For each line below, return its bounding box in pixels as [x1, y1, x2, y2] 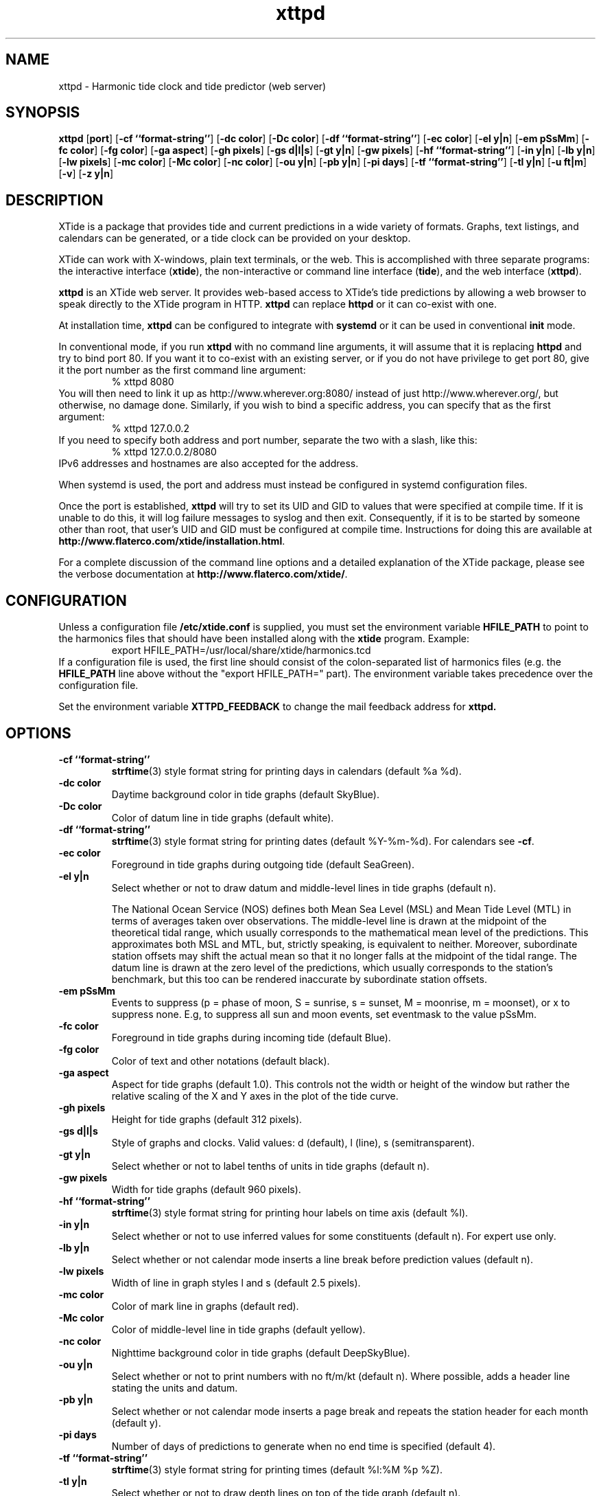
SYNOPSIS [5, 104, 80, 122]
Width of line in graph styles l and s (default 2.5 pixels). [111, 1276, 361, 1289]
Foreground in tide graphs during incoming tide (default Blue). [111, 1031, 391, 1043]
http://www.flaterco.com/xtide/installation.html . [58, 535, 285, 547]
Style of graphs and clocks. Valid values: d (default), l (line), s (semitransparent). [111, 1136, 475, 1148]
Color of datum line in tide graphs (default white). [111, 811, 334, 824]
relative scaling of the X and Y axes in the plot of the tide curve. [111, 1089, 399, 1102]
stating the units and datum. [111, 1381, 238, 1394]
